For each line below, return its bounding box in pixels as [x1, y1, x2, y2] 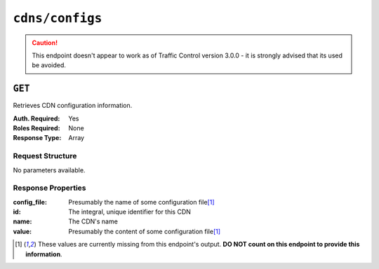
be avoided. [32, 61, 67, 69]
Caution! [32, 39, 58, 47]
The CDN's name [68, 217, 119, 226]
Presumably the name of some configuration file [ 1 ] [68, 198, 215, 206]
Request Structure [13, 151, 77, 161]
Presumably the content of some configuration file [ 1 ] [68, 227, 221, 235]
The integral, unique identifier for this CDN [68, 207, 191, 216]
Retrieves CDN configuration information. [13, 102, 133, 110]
